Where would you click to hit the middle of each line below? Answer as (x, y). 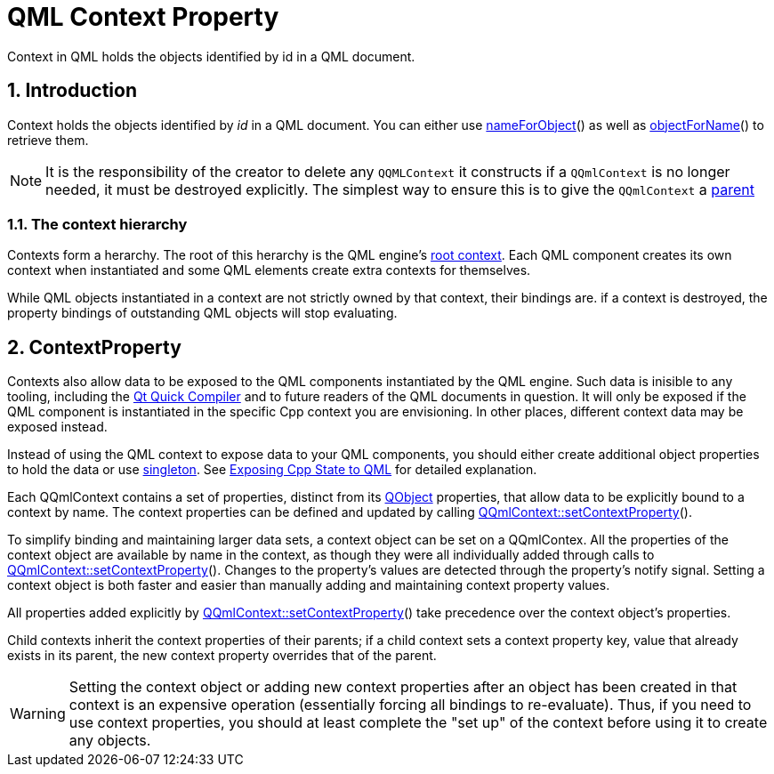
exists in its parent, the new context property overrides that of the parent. (222, 656)
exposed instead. (57, 427)
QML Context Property (143, 17)
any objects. (110, 741)
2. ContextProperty (94, 347)
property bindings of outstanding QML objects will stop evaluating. (202, 313)
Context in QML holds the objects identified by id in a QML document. (211, 56)
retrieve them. (48, 140)
